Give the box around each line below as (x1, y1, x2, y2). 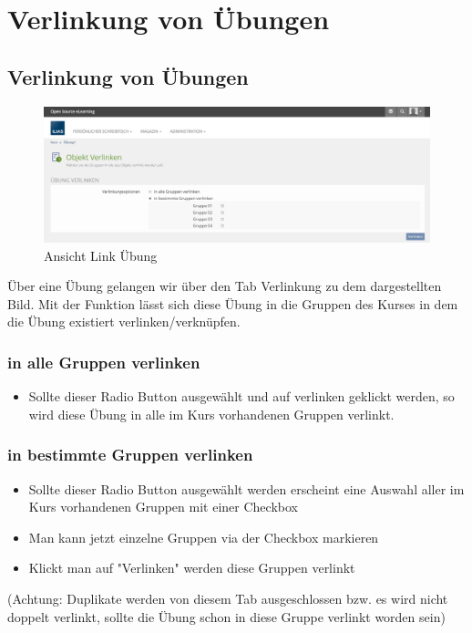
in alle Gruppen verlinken (7, 350, 200, 373)
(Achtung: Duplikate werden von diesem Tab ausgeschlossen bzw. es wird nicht (7, 589, 448, 608)
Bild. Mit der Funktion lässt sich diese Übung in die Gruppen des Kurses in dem (7, 294, 458, 313)
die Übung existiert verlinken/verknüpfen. (7, 312, 241, 331)
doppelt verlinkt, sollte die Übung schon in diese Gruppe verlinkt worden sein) (7, 607, 446, 626)
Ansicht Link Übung (44, 245, 158, 265)
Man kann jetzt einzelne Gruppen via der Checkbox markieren (28, 527, 379, 546)
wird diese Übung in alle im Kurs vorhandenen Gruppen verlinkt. (28, 404, 395, 423)
